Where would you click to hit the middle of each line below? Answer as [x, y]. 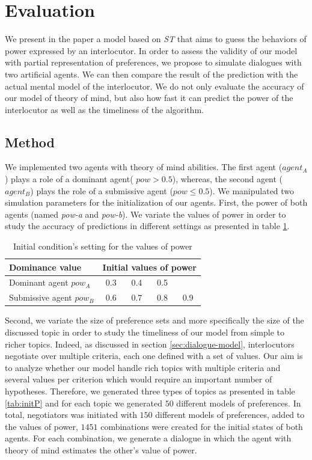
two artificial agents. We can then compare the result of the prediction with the [151, 74]
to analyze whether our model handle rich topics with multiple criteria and [143, 367]
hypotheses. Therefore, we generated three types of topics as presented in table [150, 391]
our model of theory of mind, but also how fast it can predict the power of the [149, 98]
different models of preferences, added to [230, 415]
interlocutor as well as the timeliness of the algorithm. [104, 109]
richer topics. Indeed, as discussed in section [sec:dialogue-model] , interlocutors [150, 344]
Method [30, 142]
